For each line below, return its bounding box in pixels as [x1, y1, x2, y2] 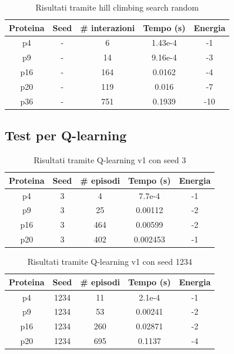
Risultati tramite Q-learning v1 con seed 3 [34, 154, 186, 166]
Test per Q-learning [5, 126, 127, 144]
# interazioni [80, 21, 135, 33]
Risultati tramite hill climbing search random [35, 1, 199, 13]
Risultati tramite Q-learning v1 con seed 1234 [27, 255, 192, 268]
